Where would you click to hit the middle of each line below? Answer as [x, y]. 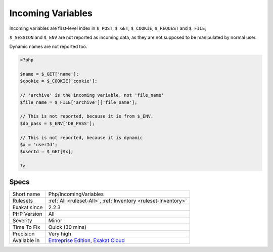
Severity [22, 220]
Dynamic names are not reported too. [48, 47]
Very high [60, 233]
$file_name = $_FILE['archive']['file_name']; [79, 102]
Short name [26, 194]
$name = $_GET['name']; [50, 74]
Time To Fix [26, 227]
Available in [26, 240]
